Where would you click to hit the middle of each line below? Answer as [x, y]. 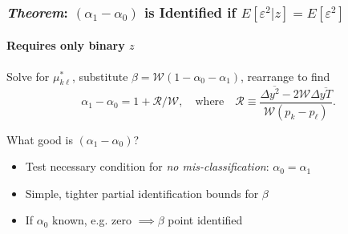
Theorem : [37, 12]
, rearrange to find [285, 76]
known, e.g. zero [92, 220]
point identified [205, 220]
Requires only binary [66, 45]
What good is [40, 139]
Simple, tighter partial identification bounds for [142, 193]
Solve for [28, 76]
